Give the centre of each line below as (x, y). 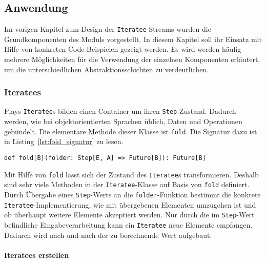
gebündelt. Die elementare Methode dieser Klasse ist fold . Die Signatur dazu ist (131, 131)
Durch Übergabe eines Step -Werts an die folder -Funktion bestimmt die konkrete (132, 194)
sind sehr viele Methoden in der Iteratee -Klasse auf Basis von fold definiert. (127, 184)
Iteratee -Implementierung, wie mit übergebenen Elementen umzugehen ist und (130, 204)
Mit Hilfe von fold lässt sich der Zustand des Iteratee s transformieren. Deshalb (131, 174)
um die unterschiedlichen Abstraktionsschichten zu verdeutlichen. (107, 69)
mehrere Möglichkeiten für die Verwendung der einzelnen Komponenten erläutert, (132, 59)
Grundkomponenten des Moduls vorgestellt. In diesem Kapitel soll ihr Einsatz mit (133, 39)
